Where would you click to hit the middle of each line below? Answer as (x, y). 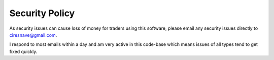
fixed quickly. (23, 51)
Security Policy (42, 13)
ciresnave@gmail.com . (33, 35)
